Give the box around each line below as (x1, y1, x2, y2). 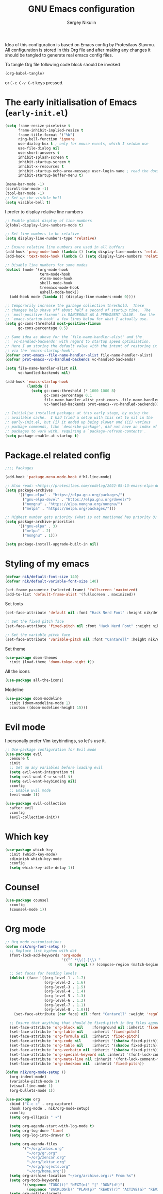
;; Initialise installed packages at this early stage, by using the (5, 410, 149, 416)
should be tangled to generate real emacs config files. (5, 52, 113, 58)
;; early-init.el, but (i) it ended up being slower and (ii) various (5, 420, 151, 425)
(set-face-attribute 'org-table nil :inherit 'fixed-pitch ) (9, 1029, 140, 1034)
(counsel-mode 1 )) (9, 907, 47, 912)
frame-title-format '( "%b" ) (17, 132, 75, 137)
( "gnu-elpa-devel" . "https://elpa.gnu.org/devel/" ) (22, 497, 131, 502)
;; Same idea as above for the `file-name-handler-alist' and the (5, 335, 142, 339)
